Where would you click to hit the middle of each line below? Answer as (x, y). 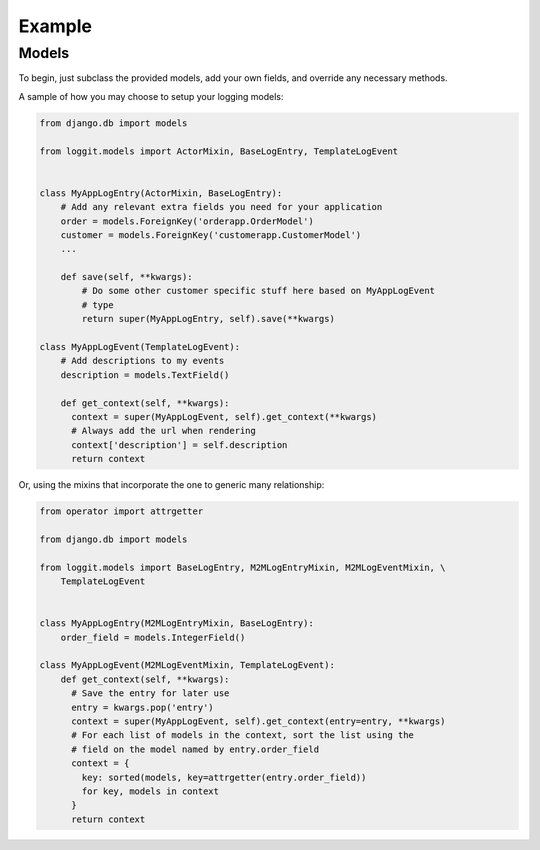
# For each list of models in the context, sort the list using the (243, 735)
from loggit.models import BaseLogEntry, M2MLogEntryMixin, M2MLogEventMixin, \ (242, 567)
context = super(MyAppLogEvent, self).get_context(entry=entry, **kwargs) (258, 721)
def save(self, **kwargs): (127, 277)
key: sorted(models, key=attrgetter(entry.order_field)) (224, 777)
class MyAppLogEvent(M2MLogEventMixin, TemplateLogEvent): (187, 665)
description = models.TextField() (145, 374)
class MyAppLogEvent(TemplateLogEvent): (139, 347)
